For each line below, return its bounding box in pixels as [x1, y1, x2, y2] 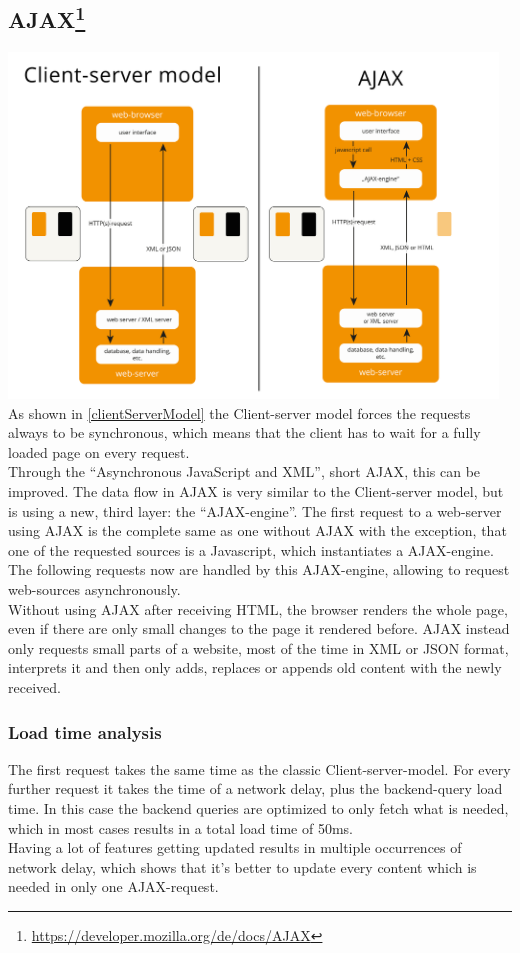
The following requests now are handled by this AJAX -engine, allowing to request [8, 559, 510, 580]
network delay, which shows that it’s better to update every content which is [8, 856, 477, 877]
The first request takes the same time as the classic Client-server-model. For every [8, 758, 511, 779]
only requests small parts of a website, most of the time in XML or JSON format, [8, 637, 509, 658]
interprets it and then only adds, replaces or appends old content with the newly [8, 657, 502, 678]
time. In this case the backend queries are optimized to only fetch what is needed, [8, 798, 509, 818]
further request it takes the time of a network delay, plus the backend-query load [8, 778, 503, 799]
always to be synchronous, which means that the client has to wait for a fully [8, 422, 481, 443]
